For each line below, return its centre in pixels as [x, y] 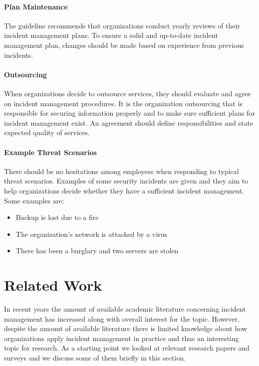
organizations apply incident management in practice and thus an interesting [122, 338]
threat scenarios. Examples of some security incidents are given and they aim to [126, 181]
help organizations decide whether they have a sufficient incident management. [124, 190]
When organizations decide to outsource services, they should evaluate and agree [128, 93]
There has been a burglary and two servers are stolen [97, 251]
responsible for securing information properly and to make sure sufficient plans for [129, 113]
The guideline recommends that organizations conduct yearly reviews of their [122, 25]
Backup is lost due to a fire [57, 217]
